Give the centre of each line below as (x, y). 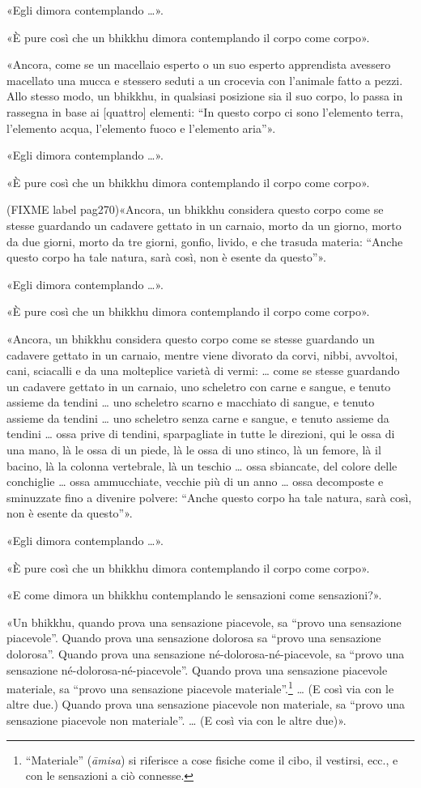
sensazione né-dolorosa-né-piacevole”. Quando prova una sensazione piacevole (197, 669)
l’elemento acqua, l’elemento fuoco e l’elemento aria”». (141, 128)
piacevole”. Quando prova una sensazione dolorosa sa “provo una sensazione (194, 638)
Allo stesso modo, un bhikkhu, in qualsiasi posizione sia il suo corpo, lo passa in (205, 96)
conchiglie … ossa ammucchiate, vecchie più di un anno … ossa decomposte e (195, 481)
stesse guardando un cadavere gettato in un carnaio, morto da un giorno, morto (204, 225)
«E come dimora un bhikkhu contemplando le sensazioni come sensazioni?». (194, 595)
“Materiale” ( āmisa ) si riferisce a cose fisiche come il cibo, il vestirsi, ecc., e (212, 759)
